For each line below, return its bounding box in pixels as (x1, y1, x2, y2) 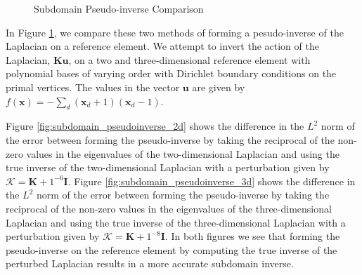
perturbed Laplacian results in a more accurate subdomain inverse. (6, 256, 294, 271)
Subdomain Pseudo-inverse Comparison (34, 1, 204, 15)
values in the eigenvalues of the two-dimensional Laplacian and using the (26, 146, 340, 161)
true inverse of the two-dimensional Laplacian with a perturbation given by (6, 160, 330, 175)
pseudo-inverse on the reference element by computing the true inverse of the (6, 242, 337, 257)
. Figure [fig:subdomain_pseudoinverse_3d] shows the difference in (67, 173, 356, 188)
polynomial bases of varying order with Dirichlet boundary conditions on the (6, 66, 337, 81)
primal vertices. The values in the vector (6, 79, 180, 94)
